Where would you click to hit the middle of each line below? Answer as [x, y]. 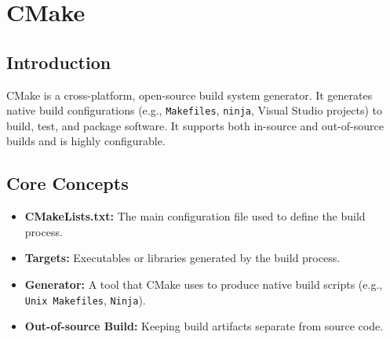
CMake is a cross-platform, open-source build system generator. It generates [190, 95]
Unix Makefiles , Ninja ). [85, 299]
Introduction [59, 62]
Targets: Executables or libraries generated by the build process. [182, 258]
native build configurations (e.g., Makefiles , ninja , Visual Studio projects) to [195, 110]
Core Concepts [67, 183]
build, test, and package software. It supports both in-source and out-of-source [195, 125]
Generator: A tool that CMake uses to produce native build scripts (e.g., [204, 284]
